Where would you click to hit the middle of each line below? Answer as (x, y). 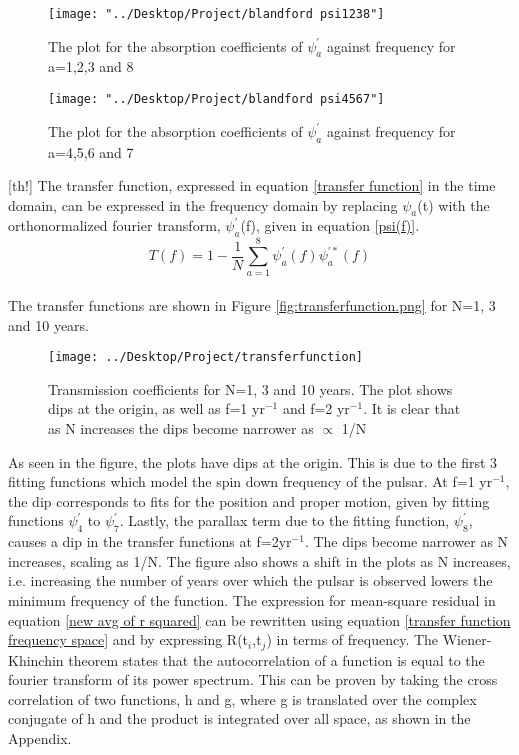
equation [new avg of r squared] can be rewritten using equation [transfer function (259, 619)
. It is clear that (412, 408)
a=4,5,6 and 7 (91, 151)
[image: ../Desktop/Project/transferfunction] (205, 357)
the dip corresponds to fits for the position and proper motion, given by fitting (249, 500)
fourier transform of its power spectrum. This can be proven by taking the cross (253, 679)
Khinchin (36, 659)
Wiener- (467, 639)
